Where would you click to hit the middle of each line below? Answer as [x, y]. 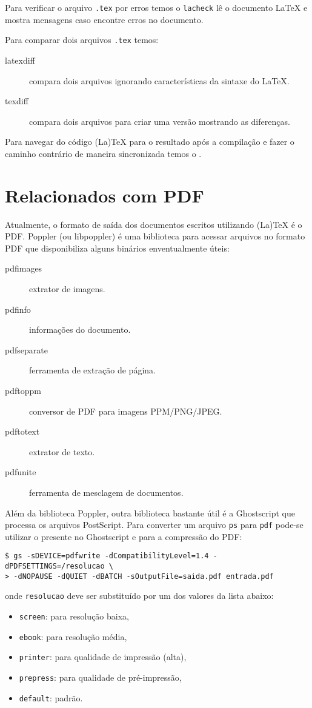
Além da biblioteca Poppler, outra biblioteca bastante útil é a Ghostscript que [150, 513]
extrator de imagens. [67, 288]
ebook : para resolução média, [73, 636]
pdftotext [22, 431]
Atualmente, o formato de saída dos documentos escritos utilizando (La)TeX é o [154, 224]
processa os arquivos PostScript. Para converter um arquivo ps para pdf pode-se [154, 525]
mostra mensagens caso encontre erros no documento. [104, 19]
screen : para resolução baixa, [74, 616]
